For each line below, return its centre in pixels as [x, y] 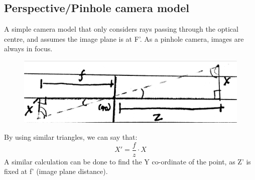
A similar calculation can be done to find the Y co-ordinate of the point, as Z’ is [127, 161]
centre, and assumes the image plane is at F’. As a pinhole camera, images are [124, 38]
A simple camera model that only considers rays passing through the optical [121, 29]
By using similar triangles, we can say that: [71, 137]
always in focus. [28, 49]
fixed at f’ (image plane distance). [56, 171]
